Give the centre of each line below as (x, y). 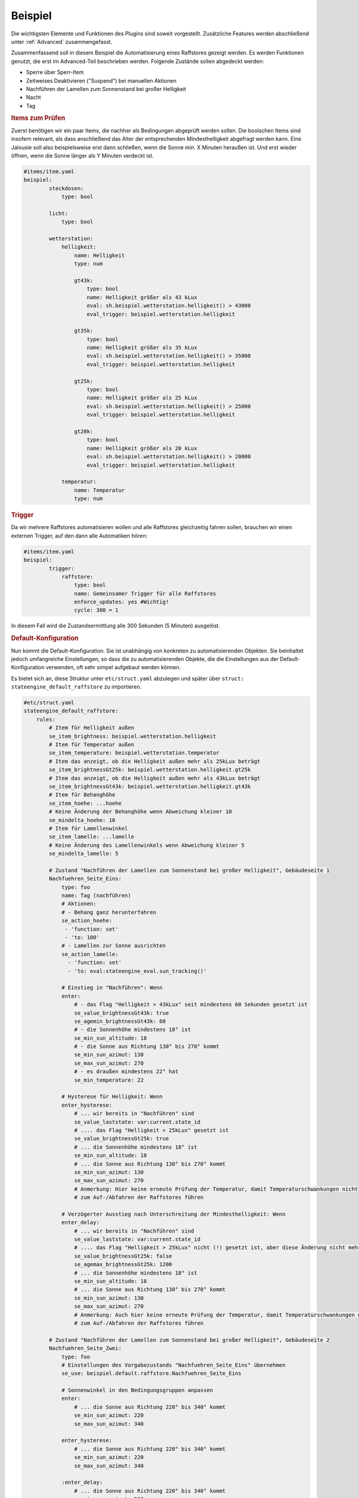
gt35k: (84, 331)
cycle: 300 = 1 (96, 610)
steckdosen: (66, 188)
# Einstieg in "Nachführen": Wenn (112, 988)
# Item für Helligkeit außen (92, 728)
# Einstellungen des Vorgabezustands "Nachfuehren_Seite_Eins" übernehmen (174, 1365)
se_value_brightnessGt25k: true (121, 1139)
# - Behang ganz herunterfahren (109, 912)
